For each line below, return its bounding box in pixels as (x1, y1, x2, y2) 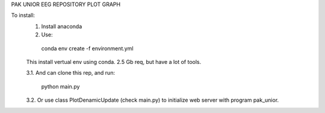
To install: (11, 12, 36, 19)
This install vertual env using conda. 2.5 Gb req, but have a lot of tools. (26, 58, 202, 65)
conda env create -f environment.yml (41, 45, 134, 52)
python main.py (41, 83, 80, 90)
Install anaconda (41, 23, 82, 30)
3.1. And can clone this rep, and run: (26, 69, 116, 77)
